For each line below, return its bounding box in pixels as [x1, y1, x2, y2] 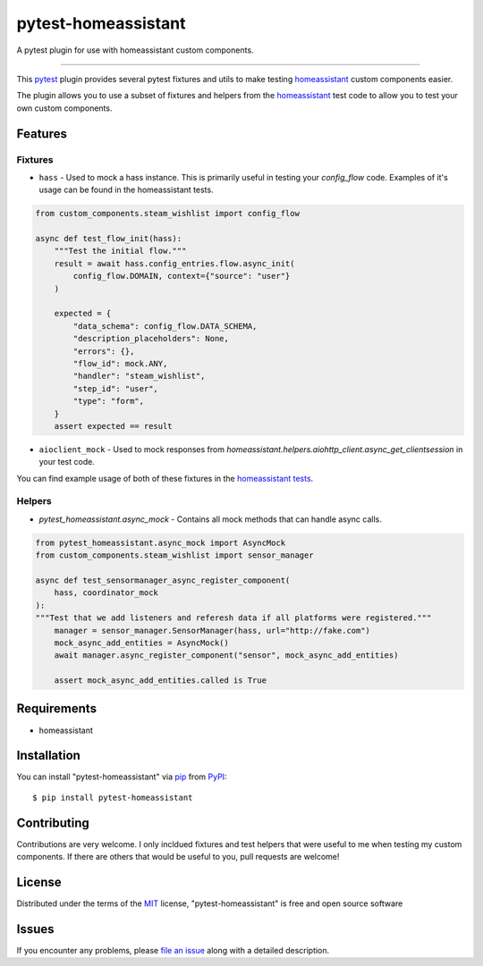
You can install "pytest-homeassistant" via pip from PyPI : [16, 771, 227, 782]
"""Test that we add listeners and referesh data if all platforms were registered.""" [35, 613, 432, 623]
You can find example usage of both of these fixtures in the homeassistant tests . [16, 473, 314, 483]
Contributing [16, 815, 89, 830]
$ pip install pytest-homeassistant [32, 792, 193, 802]
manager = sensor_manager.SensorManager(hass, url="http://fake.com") [54, 626, 371, 635]
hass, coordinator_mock [54, 588, 158, 598]
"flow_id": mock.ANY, [72, 358, 168, 368]
